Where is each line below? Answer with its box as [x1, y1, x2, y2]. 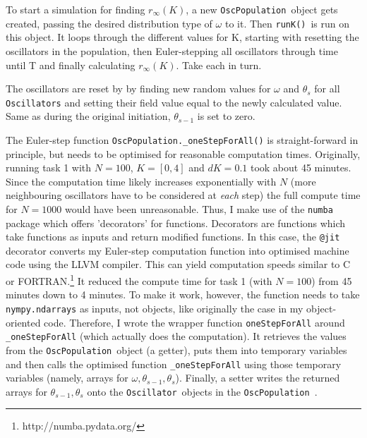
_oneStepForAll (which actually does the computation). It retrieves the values [6, 329, 347, 343]
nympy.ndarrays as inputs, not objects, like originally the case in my [6, 300, 303, 315]
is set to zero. [197, 109, 255, 123]
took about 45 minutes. [250, 160, 351, 175]
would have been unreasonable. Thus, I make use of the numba [65, 201, 333, 216]
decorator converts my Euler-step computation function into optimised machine [6, 243, 349, 257]
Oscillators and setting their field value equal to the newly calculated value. [6, 95, 342, 109]
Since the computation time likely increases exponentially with [6, 174, 277, 188]
